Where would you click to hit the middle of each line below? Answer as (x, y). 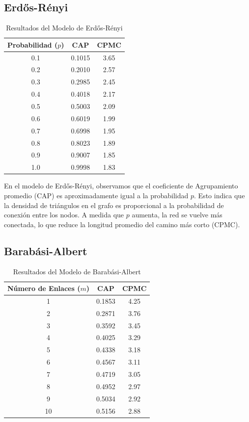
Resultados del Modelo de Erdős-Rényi (64, 28)
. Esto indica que (220, 195)
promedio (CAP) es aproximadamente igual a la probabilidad (96, 195)
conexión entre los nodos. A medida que (64, 215)
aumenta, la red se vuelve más (177, 215)
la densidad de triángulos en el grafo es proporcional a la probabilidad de (114, 205)
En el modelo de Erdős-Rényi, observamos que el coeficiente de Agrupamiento (121, 186)
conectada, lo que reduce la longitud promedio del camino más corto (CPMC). (122, 224)
